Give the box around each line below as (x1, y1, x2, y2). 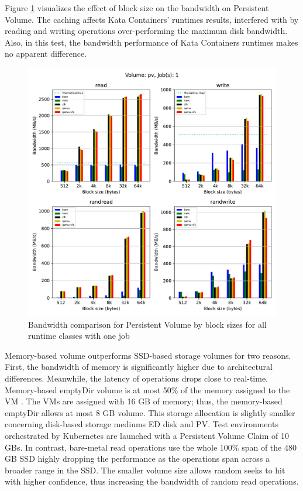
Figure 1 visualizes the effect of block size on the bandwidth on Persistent (5, 2, 269, 13)
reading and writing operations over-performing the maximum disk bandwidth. (5, 25, 288, 37)
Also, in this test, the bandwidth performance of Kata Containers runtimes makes (5, 36, 298, 48)
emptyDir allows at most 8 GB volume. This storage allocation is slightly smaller (5, 406, 295, 418)
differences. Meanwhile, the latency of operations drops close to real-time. (5, 372, 268, 384)
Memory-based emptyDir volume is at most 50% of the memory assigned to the (5, 383, 290, 396)
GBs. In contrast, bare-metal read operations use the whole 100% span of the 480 (5, 441, 297, 453)
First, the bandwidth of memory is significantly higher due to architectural (5, 360, 273, 373)
